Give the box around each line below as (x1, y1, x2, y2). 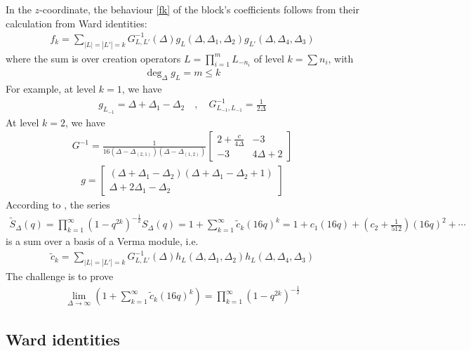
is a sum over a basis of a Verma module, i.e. (6, 234, 199, 249)
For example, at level (6, 81, 96, 96)
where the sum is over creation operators (6, 51, 181, 65)
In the (6, 2, 32, 16)
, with (328, 51, 354, 65)
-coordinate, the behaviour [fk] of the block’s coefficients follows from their (39, 2, 359, 16)
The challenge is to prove (6, 269, 114, 284)
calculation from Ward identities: (6, 15, 147, 30)
